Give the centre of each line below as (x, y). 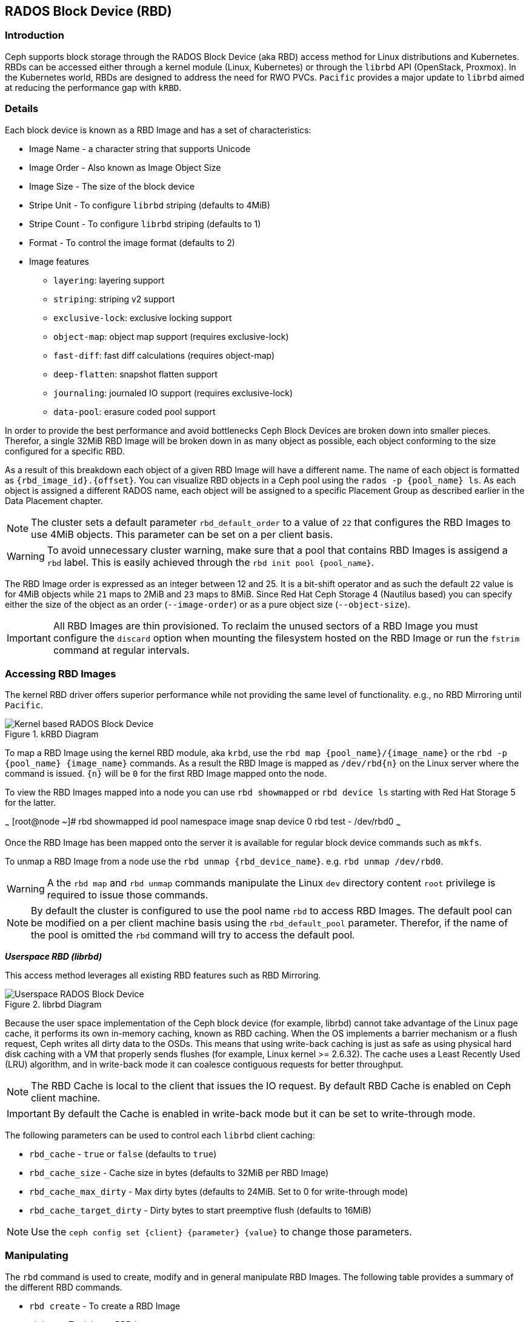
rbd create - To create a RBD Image (105, 1306)
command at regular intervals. (121, 650)
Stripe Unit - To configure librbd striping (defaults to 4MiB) (150, 205)
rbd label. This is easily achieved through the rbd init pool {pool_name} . (211, 562)
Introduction (35, 35)
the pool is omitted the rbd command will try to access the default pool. (193, 935)
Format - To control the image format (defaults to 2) (132, 242)
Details (22, 109)
